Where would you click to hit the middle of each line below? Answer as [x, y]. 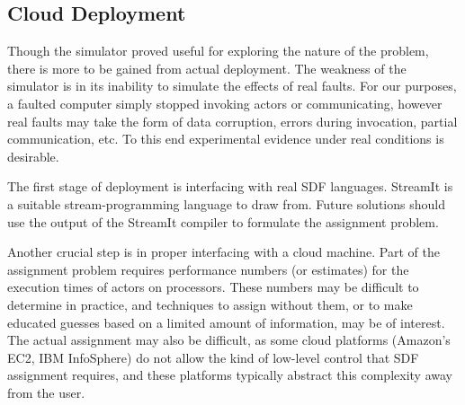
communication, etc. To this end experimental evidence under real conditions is [226, 139]
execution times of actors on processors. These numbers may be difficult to [213, 287]
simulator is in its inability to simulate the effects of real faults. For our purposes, [232, 86]
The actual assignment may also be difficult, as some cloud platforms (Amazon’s [229, 340]
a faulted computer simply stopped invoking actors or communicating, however [225, 103]
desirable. [33, 156]
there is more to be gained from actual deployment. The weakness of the [207, 68]
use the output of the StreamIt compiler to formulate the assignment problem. [223, 221]
